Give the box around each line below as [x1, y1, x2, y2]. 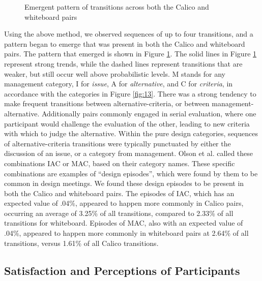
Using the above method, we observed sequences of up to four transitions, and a [4, 28, 253, 39]
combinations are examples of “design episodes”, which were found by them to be [4, 168, 258, 178]
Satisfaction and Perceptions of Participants [4, 262, 240, 278]
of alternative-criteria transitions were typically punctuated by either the [4, 138, 231, 148]
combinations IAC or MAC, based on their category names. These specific [4, 158, 235, 168]
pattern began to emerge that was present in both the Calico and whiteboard [4, 38, 245, 49]
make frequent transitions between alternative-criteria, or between [4, 98, 210, 109]
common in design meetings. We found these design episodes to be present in [4, 178, 244, 189]
